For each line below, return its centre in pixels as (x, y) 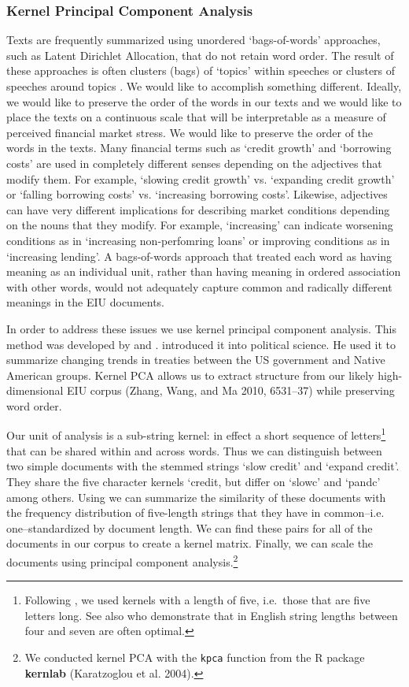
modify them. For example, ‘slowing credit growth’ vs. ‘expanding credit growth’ (201, 178)
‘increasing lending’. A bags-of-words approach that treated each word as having (199, 256)
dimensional (35, 390)
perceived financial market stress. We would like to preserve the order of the (190, 132)
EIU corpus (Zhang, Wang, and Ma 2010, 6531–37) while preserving (231, 390)
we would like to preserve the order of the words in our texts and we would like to (204, 101)
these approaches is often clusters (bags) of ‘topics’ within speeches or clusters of (201, 71)
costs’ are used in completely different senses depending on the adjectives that (194, 163)
